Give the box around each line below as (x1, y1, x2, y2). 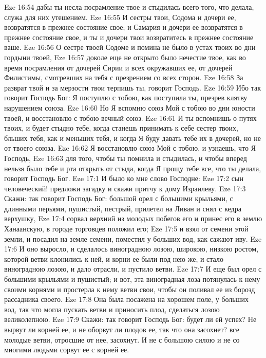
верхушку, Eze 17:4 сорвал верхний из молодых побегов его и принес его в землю (4, 213, 262, 224)
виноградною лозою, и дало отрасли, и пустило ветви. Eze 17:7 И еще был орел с (4, 263, 262, 274)
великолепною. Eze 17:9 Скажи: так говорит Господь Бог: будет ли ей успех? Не (4, 314, 257, 325)
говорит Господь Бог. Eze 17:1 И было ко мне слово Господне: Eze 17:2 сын (4, 173, 243, 184)
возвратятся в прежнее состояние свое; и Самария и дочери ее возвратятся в (4, 22, 243, 32)
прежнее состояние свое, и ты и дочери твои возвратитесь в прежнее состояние (4, 31, 254, 42)
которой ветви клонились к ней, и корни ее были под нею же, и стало (4, 253, 223, 264)
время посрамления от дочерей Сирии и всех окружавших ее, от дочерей (4, 62, 233, 73)
